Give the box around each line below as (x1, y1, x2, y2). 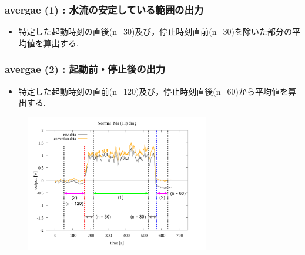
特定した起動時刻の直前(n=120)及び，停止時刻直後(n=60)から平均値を (18, 85, 288, 97)
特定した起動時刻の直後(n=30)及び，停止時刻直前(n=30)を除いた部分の (18, 25, 292, 38)
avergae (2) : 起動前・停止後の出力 (5, 62, 166, 76)
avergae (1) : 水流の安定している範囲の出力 (5, 2, 204, 16)
